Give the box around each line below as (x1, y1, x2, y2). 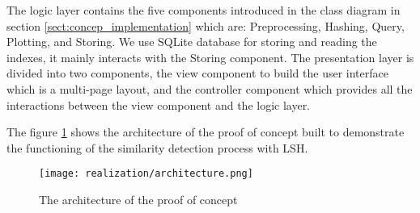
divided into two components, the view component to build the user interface (6, 65, 388, 81)
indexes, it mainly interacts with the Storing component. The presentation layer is (6, 48, 414, 65)
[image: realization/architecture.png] (39, 168, 253, 180)
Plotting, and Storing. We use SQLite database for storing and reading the (6, 33, 377, 50)
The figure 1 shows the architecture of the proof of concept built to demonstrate (6, 123, 405, 140)
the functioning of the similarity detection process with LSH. (6, 139, 308, 156)
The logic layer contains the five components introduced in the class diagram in (6, 2, 401, 18)
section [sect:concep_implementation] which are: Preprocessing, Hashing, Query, (6, 17, 405, 34)
